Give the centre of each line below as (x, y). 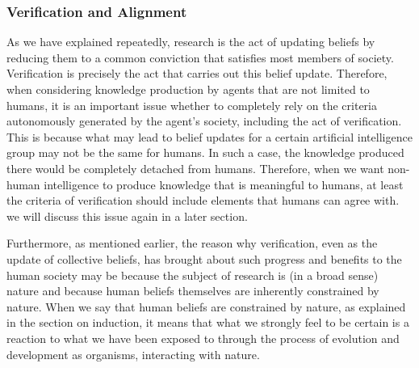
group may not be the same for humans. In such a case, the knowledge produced (205, 152)
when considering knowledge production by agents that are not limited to (188, 89)
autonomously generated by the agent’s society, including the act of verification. (204, 121)
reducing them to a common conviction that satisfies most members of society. (200, 57)
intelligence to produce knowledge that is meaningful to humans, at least (224, 184)
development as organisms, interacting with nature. (133, 354)
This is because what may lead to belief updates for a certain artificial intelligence (209, 136)
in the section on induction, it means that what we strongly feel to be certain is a (208, 322)
